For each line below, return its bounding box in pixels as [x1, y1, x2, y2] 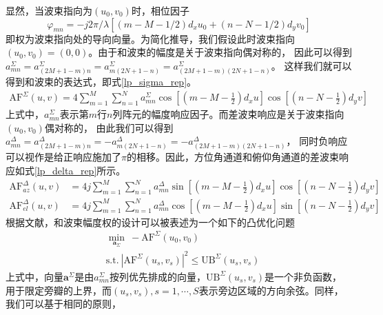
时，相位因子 [131, 3, 189, 17]
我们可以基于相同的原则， [6, 296, 121, 311]
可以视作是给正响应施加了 [6, 150, 121, 164]
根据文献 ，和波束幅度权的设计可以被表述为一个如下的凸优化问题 [6, 214, 295, 229]
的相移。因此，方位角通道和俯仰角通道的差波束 [126, 150, 339, 164]
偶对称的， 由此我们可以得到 [44, 120, 174, 134]
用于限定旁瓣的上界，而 [6, 283, 112, 297]
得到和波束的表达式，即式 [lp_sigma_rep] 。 [6, 74, 197, 88]
